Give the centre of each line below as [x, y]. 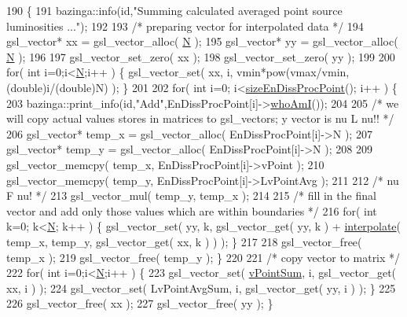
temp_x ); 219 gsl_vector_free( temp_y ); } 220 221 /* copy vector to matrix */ [203, 257]
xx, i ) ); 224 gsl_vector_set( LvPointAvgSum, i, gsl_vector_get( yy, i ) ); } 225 [201, 288]
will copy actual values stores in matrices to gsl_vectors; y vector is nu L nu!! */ [200, 118]
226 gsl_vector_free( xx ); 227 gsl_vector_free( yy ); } [140, 303]
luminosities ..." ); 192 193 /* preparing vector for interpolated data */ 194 [185, 26]
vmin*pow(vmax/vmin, [293, 72]
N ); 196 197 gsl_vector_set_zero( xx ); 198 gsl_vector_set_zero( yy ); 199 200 [201, 56]
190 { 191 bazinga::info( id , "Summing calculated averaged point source [174, 10]
